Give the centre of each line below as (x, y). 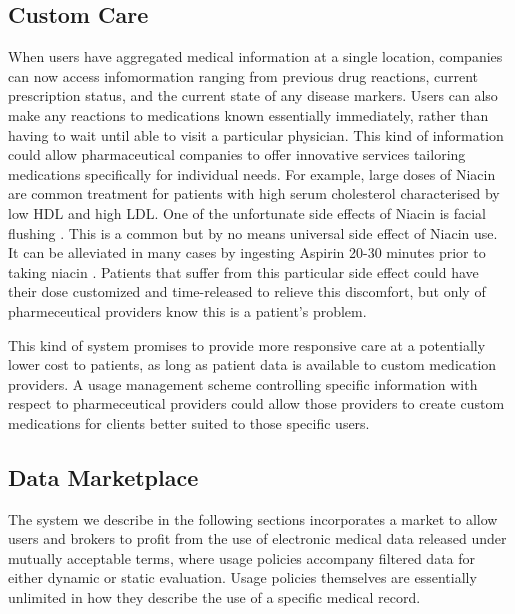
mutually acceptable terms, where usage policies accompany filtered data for (242, 557)
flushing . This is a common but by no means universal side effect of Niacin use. (253, 232)
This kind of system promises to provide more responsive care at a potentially (247, 344)
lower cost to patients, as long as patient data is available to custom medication (252, 364)
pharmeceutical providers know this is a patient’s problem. (187, 310)
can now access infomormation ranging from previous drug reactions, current (243, 75)
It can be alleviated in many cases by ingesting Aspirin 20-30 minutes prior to (247, 252)
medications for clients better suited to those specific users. (189, 422)
